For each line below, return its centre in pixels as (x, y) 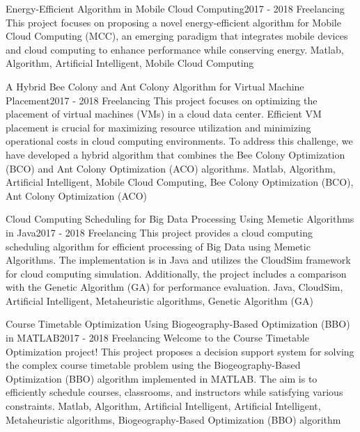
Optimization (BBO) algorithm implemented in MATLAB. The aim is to (162, 378)
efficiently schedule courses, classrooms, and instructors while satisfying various (174, 392)
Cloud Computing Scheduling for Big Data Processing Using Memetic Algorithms (180, 219)
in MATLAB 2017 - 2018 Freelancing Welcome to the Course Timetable (157, 338)
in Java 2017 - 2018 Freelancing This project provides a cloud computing (159, 232)
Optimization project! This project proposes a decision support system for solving (180, 351)
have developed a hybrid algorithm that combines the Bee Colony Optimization (175, 154)
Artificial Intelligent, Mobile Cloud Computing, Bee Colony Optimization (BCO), (180, 182)
